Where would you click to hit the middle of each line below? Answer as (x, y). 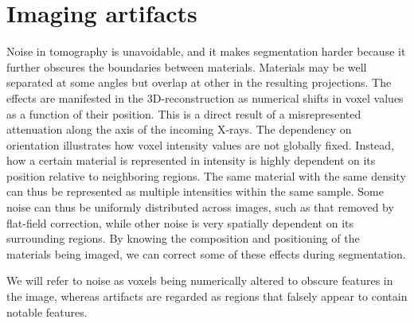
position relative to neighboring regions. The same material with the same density (206, 175)
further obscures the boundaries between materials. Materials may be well (187, 66)
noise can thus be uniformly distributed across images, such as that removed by (200, 207)
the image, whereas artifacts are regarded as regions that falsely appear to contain (207, 296)
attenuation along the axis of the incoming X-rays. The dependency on (179, 129)
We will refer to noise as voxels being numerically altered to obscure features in (200, 280)
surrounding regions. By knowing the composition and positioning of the (183, 238)
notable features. (47, 311)
